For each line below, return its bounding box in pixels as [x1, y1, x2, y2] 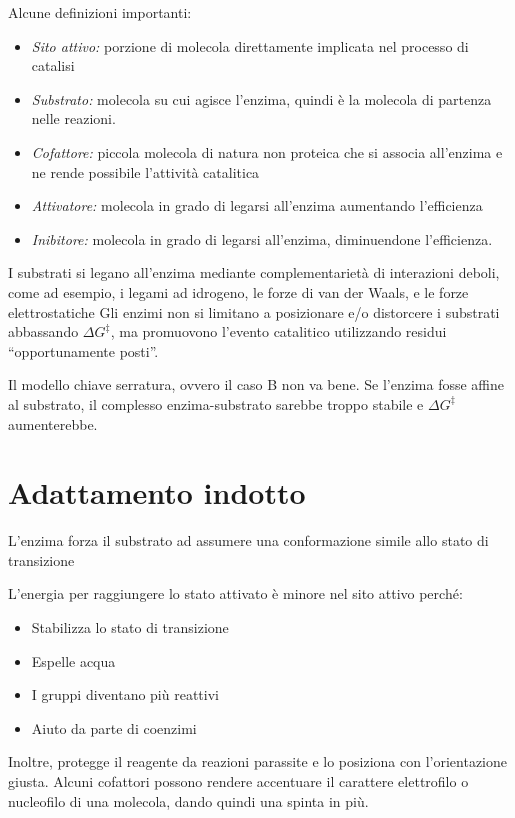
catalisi [31, 55, 75, 76]
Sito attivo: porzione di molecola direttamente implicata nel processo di [31, 35, 469, 56]
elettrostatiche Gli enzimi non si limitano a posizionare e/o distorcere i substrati [8, 301, 500, 322]
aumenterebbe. [8, 413, 98, 434]
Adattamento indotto [8, 472, 306, 513]
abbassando [8, 321, 79, 342]
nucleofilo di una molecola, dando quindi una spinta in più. [8, 790, 369, 811]
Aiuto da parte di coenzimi [31, 717, 197, 738]
